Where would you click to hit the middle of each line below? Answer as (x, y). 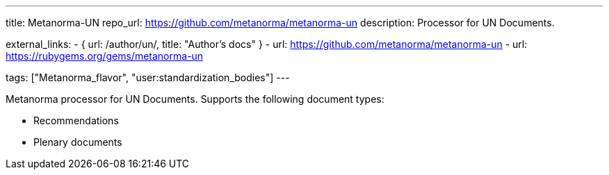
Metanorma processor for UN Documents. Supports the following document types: (195, 99)
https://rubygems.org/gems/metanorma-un (105, 56)
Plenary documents (78, 142)
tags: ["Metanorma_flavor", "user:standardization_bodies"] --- (148, 77)
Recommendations (76, 120)
